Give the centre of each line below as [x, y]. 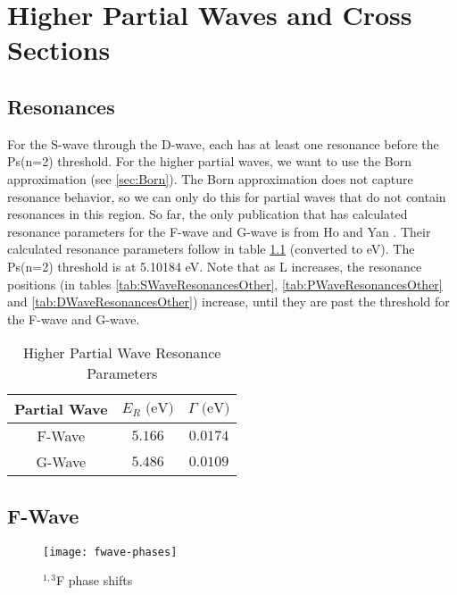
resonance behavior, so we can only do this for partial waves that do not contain [227, 196]
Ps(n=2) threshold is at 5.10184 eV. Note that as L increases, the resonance [215, 266]
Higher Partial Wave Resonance [122, 353]
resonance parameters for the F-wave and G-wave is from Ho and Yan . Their [219, 231]
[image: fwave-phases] [110, 552]
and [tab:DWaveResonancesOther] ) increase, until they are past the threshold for [228, 302]
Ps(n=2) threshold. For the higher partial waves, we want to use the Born [209, 161]
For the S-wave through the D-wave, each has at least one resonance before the [223, 143]
